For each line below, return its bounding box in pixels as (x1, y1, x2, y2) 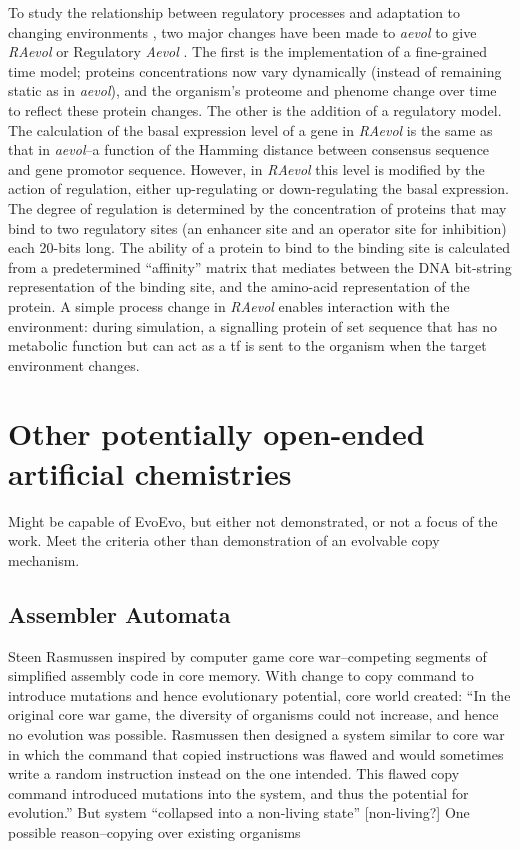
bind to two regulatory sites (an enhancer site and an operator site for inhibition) (8, 217, 507, 238)
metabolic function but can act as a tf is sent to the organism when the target (8, 335, 487, 356)
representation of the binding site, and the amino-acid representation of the (8, 276, 470, 297)
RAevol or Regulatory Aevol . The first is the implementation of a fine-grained (8, 41, 488, 62)
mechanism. (8, 549, 80, 570)
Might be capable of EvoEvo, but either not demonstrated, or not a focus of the (8, 510, 498, 531)
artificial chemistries (8, 452, 292, 493)
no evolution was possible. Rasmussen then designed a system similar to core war (8, 723, 505, 744)
